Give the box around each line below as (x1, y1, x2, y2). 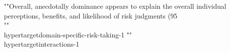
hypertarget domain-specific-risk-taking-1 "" (4, 29, 132, 39)
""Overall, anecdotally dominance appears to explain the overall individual (4, 1, 227, 11)
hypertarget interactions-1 (4, 39, 80, 49)
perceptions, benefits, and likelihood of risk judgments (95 (4, 10, 178, 20)
